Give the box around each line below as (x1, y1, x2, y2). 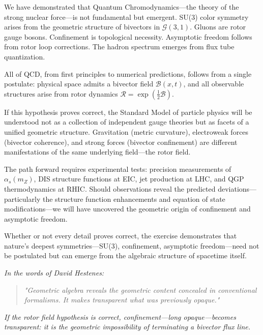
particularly (4, 193, 41, 204)
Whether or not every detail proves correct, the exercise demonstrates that (4, 230, 237, 241)
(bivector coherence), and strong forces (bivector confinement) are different (4, 136, 238, 147)
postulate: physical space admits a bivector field (4, 78, 154, 89)
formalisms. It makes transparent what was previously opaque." (24, 294, 220, 305)
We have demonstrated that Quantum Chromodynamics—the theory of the (4, 2, 239, 12)
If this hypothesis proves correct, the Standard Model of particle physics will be (4, 106, 252, 117)
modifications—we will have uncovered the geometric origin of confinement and (4, 203, 251, 214)
